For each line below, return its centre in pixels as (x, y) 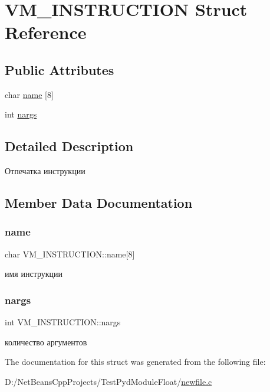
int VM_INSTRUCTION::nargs (63, 322)
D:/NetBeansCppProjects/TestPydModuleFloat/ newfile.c (108, 381)
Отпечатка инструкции (45, 171)
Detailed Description (69, 146)
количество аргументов (46, 342)
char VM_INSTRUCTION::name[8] (70, 254)
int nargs (21, 114)
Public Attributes (60, 69)
